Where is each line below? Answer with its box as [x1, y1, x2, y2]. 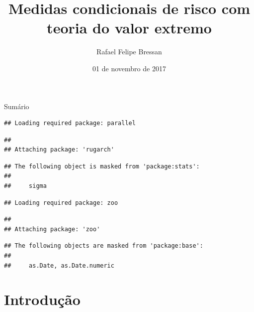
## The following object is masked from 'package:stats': [4, 162, 200, 170]
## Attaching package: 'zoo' [4, 225, 100, 233]
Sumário [4, 101, 29, 111]
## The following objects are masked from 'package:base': [4, 242, 203, 250]
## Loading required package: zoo [4, 199, 118, 206]
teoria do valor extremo [47, 17, 212, 38]
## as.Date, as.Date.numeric [4, 262, 114, 269]
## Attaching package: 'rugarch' [4, 146, 114, 154]
